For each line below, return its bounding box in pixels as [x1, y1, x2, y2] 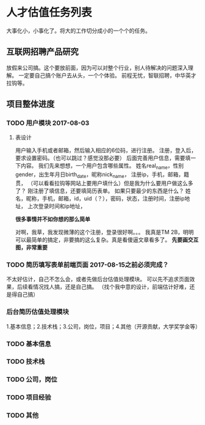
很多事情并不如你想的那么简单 [15, 215, 90, 223]
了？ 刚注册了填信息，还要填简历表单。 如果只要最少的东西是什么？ [15, 187, 184, 194]
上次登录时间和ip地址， [27, 202, 86, 210]
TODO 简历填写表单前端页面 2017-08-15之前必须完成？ [6, 261, 169, 269]
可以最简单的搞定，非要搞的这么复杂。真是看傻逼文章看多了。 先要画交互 [15, 236, 199, 243]
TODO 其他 [6, 411, 39, 419]
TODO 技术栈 [6, 357, 45, 366]
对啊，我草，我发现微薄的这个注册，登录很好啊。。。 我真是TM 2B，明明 [15, 229, 194, 236]
